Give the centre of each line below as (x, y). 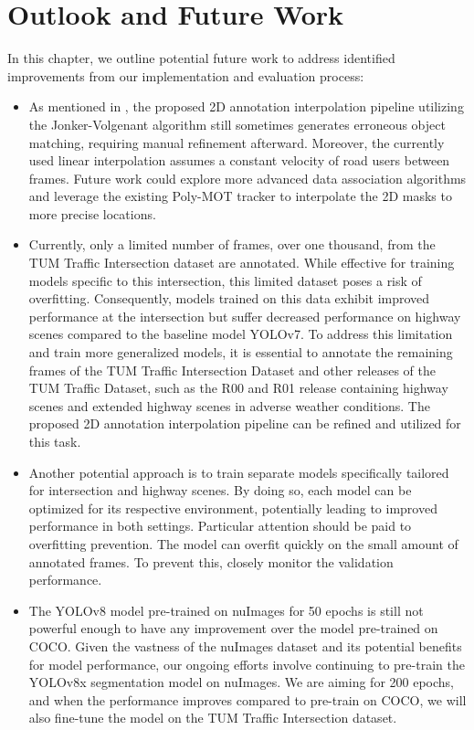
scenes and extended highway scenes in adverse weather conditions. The (229, 405)
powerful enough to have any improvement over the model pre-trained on (233, 628)
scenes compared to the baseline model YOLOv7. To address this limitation (241, 334)
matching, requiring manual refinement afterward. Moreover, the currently (237, 142)
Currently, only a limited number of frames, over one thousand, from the (232, 244)
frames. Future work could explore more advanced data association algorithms (248, 178)
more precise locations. (92, 213)
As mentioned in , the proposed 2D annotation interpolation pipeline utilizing (246, 106)
